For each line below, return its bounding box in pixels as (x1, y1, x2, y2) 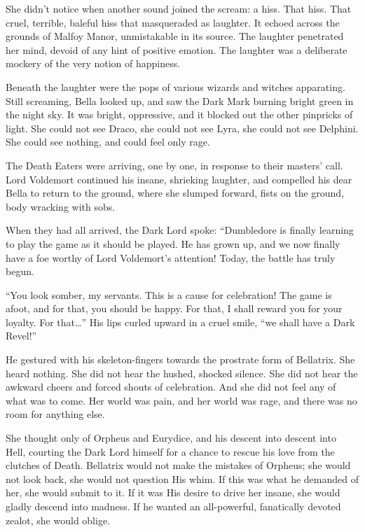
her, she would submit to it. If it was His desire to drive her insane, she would (6, 485, 340, 500)
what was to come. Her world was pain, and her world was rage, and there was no (6, 393, 357, 407)
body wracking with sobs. (6, 199, 116, 213)
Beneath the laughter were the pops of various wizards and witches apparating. (6, 79, 345, 94)
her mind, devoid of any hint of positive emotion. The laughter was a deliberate (6, 42, 347, 57)
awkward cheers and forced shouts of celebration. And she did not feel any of (6, 379, 336, 394)
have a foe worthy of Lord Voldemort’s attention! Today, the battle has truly (6, 250, 336, 265)
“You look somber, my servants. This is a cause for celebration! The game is (6, 287, 332, 302)
